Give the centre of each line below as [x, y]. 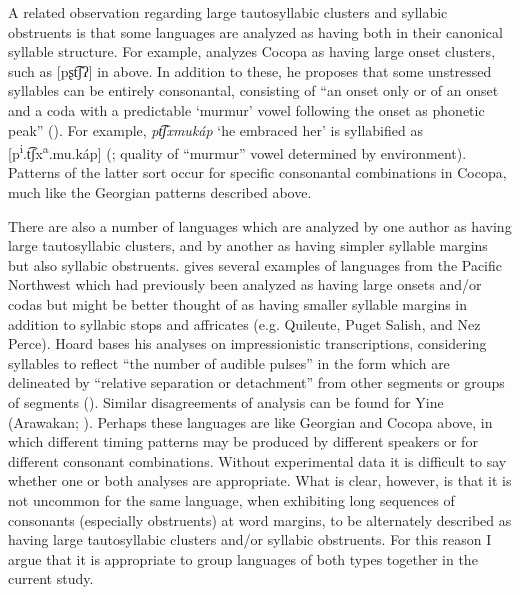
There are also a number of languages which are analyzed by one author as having [260, 225]
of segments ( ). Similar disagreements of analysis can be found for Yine [226, 401]
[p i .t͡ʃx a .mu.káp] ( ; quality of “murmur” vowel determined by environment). [237, 151]
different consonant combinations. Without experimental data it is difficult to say [257, 460]
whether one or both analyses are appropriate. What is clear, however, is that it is [260, 480]
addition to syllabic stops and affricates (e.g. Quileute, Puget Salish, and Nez [244, 323]
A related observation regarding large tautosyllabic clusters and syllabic [228, 12]
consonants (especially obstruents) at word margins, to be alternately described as [260, 519]
